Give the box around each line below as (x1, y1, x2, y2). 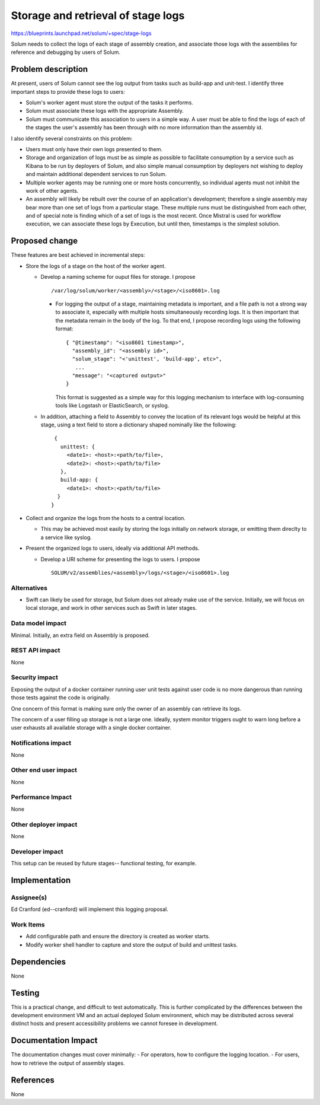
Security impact (11, 673, 59, 682)
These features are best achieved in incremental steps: (11, 251, 145, 259)
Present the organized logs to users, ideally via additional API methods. (25, 544, 200, 552)
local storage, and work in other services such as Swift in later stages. (25, 604, 197, 612)
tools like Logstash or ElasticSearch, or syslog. (55, 402, 169, 409)
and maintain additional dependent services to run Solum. (25, 171, 167, 178)
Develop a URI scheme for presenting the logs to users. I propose (40, 555, 201, 563)
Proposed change (11, 236, 78, 246)
